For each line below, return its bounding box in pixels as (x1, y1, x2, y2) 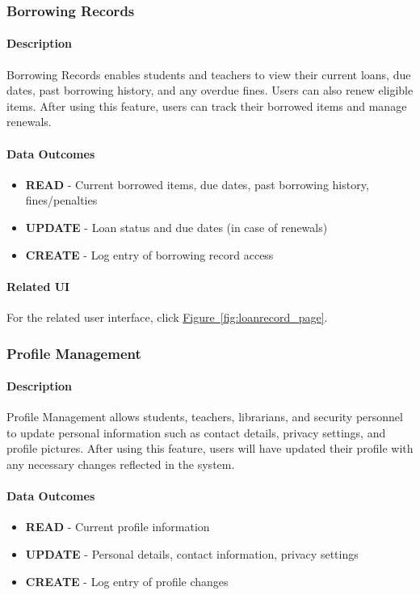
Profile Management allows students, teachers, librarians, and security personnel (6, 408, 403, 425)
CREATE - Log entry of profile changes (25, 572, 229, 589)
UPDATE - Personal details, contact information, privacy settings (25, 545, 359, 562)
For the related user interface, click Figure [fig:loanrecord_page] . (6, 308, 328, 325)
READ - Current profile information (25, 518, 210, 535)
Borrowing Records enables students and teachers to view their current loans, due (6, 65, 411, 82)
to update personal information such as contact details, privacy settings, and (6, 424, 386, 441)
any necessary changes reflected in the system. (6, 456, 235, 472)
